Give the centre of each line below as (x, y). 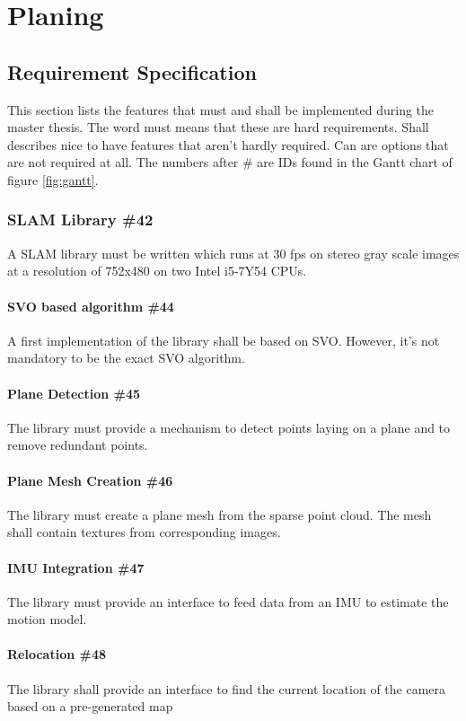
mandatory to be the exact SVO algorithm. (126, 358)
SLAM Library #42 (80, 220)
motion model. (47, 619)
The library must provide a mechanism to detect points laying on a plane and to (229, 427)
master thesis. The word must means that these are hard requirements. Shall (218, 127)
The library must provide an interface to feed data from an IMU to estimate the (228, 601)
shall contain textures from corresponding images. (144, 532)
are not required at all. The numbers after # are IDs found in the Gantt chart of (230, 162)
